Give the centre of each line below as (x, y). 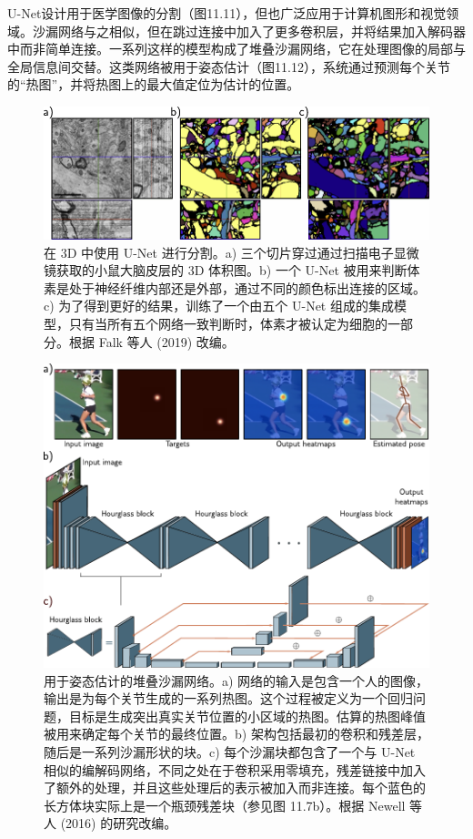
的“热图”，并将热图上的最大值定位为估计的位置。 (154, 84)
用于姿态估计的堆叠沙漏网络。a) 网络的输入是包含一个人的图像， (236, 680)
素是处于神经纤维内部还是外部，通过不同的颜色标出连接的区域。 (235, 287)
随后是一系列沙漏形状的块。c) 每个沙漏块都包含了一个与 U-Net (230, 752)
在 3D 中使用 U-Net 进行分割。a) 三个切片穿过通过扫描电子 (219, 252)
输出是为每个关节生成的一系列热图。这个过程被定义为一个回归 (228, 698)
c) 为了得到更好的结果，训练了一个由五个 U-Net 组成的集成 (219, 306)
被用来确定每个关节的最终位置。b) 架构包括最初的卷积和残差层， (236, 734)
